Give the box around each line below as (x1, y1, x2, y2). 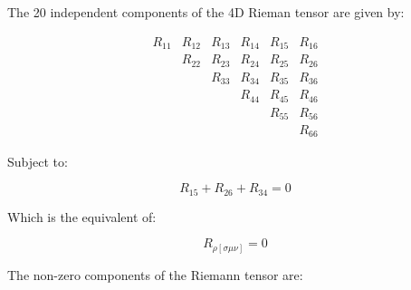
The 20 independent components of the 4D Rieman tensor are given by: (7, 3, 405, 21)
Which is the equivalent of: (7, 207, 157, 226)
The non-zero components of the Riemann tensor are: (7, 265, 303, 284)
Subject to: (7, 151, 68, 170)
